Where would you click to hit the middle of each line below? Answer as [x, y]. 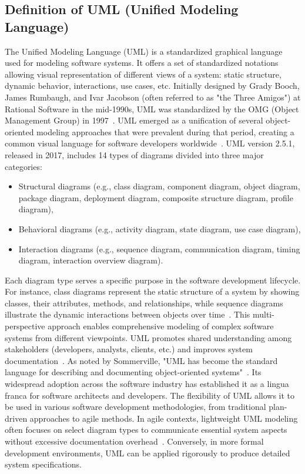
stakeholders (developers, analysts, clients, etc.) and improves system [129, 349]
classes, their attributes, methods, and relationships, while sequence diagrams [144, 303]
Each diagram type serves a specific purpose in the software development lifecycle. [153, 280]
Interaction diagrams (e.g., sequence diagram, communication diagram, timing [159, 248]
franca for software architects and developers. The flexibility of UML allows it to [150, 395]
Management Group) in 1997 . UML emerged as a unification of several [134, 120]
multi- [263, 314]
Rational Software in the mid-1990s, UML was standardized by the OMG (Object [152, 109]
